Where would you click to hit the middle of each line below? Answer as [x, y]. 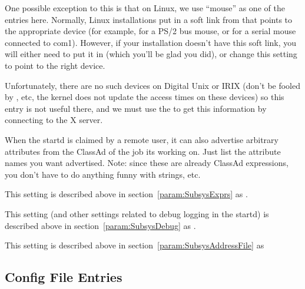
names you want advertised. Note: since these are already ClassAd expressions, [147, 163]
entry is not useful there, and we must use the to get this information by [136, 108]
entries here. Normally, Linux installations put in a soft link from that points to [149, 19]
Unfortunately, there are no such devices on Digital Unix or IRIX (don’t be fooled [153, 85]
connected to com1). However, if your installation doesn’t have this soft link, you [151, 42]
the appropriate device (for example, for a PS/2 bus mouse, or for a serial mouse [150, 31]
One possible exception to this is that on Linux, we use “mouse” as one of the [145, 8]
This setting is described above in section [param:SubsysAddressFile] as [135, 245]
